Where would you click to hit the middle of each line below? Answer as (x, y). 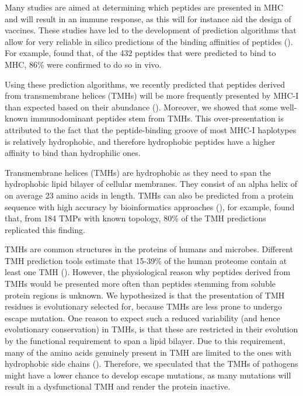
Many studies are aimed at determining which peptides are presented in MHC (144, 7)
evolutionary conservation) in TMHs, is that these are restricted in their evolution (151, 329)
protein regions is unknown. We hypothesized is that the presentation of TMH (145, 295)
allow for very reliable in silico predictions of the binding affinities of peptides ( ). (149, 41)
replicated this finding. (45, 229)
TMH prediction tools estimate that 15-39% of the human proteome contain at (146, 260)
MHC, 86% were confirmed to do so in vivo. (83, 64)
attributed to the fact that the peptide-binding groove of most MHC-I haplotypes (151, 129)
